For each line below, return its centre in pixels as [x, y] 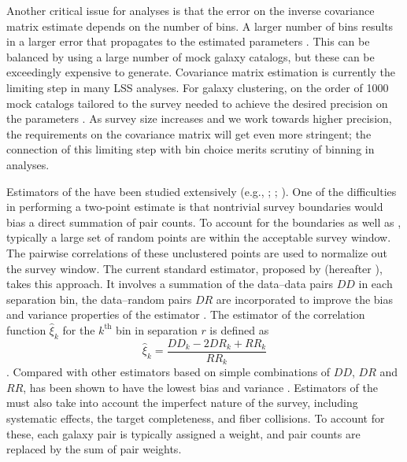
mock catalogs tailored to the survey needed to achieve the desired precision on [197, 103]
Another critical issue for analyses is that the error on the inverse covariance [191, 10]
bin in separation [157, 329]
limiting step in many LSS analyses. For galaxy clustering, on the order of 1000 [198, 87]
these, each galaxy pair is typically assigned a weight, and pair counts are [183, 433]
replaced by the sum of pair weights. [94, 449]
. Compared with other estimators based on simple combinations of [168, 372]
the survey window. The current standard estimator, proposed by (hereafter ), [194, 268]
